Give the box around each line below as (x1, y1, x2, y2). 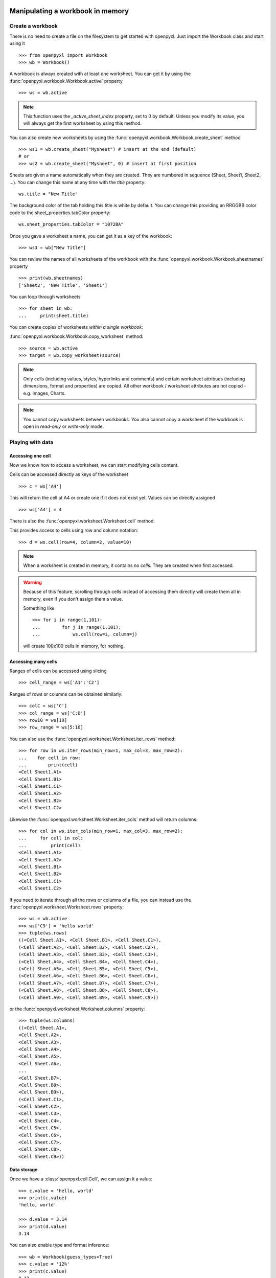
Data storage (9, 1166, 38, 1173)
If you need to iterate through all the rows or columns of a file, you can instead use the (9, 897, 191, 903)
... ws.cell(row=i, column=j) (32, 631, 137, 637)
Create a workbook (9, 22, 58, 30)
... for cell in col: (18, 835, 84, 841)
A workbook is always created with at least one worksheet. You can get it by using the (9, 71, 191, 77)
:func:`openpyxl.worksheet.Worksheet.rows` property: (9, 904, 124, 910)
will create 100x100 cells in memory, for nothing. (23, 643, 125, 649)
